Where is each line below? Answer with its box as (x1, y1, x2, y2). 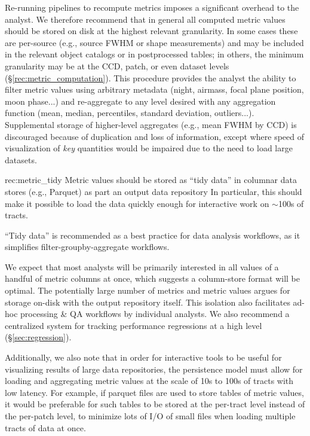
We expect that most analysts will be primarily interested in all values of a (5, 260, 279, 273)
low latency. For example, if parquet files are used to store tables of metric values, (5, 386, 304, 398)
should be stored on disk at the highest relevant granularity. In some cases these (5, 25, 298, 37)
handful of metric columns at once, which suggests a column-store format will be (5, 272, 300, 285)
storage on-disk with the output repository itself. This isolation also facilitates (5, 295, 290, 308)
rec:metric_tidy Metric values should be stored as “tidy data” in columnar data (5, 173, 297, 186)
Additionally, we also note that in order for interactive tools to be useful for (5, 351, 282, 364)
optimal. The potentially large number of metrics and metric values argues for (5, 284, 290, 297)
